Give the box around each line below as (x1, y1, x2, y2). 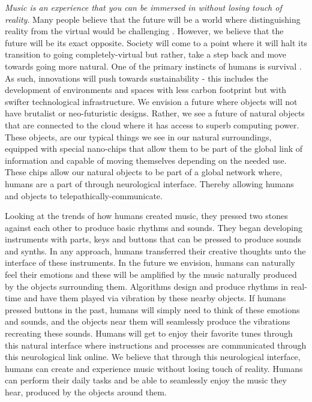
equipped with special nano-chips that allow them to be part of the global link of (5, 142, 303, 155)
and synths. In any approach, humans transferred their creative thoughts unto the (5, 244, 306, 257)
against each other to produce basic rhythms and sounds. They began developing (5, 221, 302, 233)
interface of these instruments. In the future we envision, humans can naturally (5, 256, 295, 269)
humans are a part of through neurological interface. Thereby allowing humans (5, 177, 294, 190)
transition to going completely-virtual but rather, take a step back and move (5, 48, 286, 61)
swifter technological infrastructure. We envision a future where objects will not (5, 95, 298, 107)
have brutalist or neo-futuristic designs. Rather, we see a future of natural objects (5, 107, 305, 119)
